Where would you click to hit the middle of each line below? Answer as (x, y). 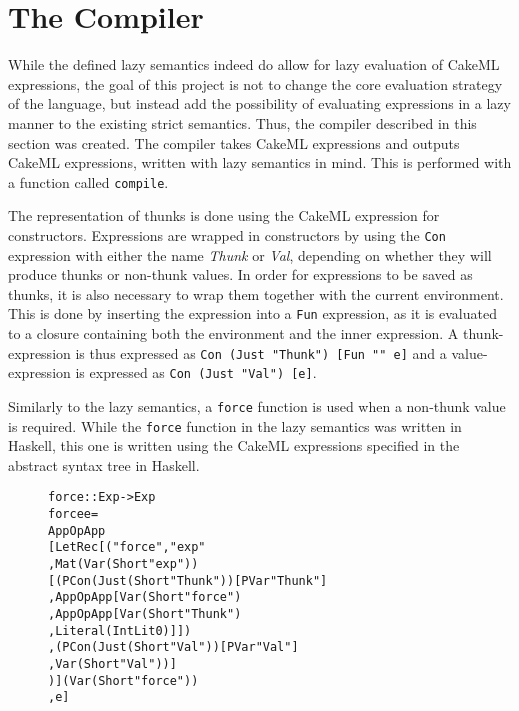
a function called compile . (88, 181)
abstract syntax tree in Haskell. (104, 464)
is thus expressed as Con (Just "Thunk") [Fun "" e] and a (261, 352)
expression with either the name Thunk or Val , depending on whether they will (250, 254)
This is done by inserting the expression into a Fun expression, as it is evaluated (252, 313)
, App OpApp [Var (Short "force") (145, 597)
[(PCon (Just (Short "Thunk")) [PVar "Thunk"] (188, 580)
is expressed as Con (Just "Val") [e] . (196, 372)
